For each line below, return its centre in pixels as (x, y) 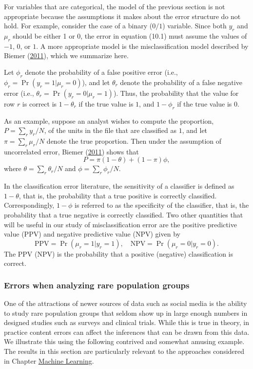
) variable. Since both (195, 26)
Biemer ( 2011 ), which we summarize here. (66, 55)
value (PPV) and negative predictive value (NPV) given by (92, 234)
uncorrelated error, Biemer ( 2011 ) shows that (71, 151)
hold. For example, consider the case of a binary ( (78, 26)
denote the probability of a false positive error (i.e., (101, 72)
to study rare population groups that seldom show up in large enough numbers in (126, 313)
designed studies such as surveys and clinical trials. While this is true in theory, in (126, 322)
